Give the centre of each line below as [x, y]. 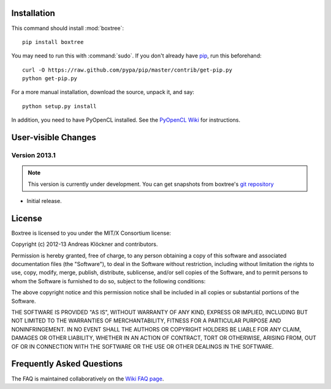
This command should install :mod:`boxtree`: [67, 28]
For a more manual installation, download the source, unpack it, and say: [103, 92]
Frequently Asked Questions [67, 364]
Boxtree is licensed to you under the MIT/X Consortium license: [91, 233]
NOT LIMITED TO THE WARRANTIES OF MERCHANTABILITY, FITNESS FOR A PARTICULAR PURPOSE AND [146, 320]
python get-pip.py [50, 79]
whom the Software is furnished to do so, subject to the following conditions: [108, 281]
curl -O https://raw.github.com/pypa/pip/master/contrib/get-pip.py [127, 70]
